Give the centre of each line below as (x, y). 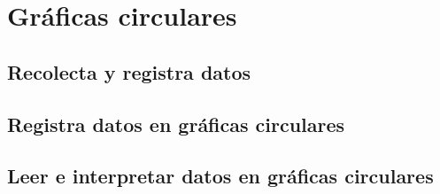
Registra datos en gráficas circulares (176, 124)
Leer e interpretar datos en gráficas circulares (220, 176)
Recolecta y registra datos (129, 71)
